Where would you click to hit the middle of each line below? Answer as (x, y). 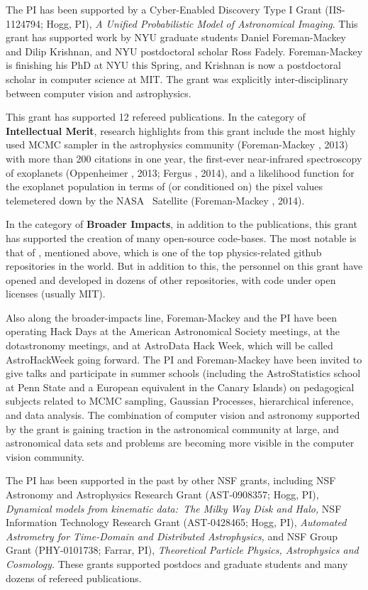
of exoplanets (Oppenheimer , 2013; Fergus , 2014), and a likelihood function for (180, 172)
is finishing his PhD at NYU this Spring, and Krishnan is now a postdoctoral (173, 65)
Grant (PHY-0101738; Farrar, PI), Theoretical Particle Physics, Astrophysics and (182, 550)
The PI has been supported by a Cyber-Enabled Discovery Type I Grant (164, 9)
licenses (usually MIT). (56, 294)
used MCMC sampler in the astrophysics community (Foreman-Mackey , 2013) (177, 144)
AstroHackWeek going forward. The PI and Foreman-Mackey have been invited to (184, 359)
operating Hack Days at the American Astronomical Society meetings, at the (173, 331)
